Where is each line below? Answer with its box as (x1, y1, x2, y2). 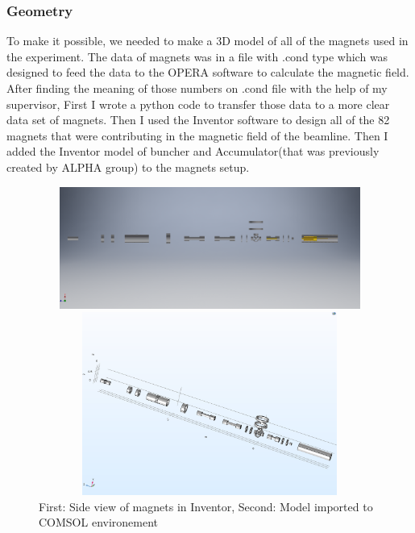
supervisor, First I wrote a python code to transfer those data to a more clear (6, 95, 390, 112)
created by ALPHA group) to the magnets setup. (6, 158, 250, 175)
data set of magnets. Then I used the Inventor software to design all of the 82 (6, 111, 390, 128)
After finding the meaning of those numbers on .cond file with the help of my (6, 80, 388, 96)
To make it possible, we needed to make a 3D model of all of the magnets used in (6, 32, 409, 49)
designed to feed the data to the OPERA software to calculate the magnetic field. (6, 64, 409, 81)
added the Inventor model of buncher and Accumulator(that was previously (6, 143, 380, 160)
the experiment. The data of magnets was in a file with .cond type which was (6, 48, 388, 65)
